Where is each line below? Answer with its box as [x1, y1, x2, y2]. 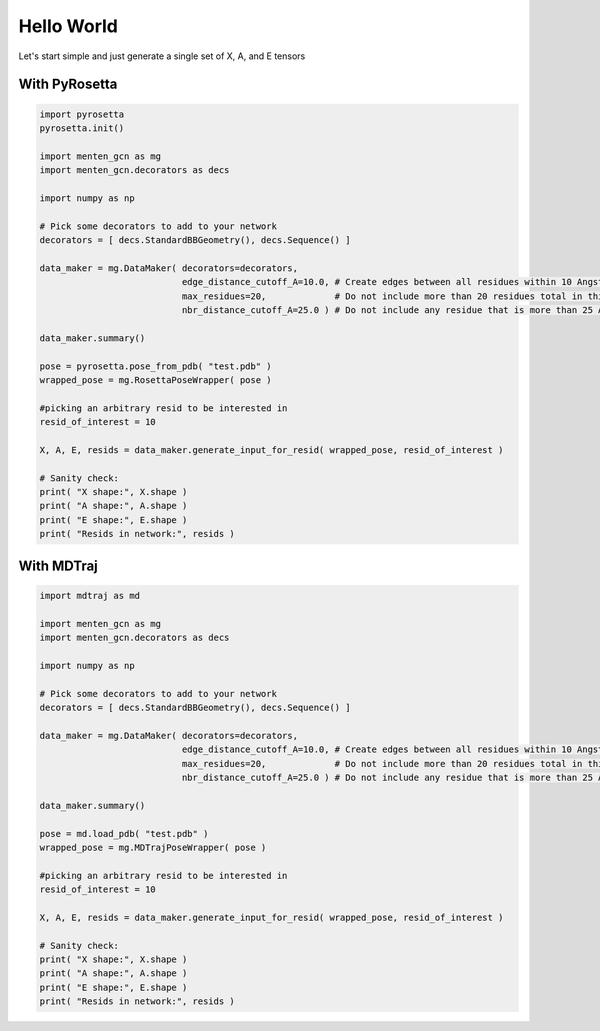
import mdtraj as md [39, 590, 140, 601]
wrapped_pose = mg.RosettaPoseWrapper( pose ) [39, 374, 272, 385]
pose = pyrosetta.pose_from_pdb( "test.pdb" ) [39, 360, 272, 372]
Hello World [18, 15, 119, 37]
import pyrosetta [39, 108, 125, 120]
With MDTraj [18, 557, 99, 574]
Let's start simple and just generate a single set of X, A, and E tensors [18, 50, 306, 62]
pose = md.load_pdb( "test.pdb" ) [39, 828, 209, 839]
